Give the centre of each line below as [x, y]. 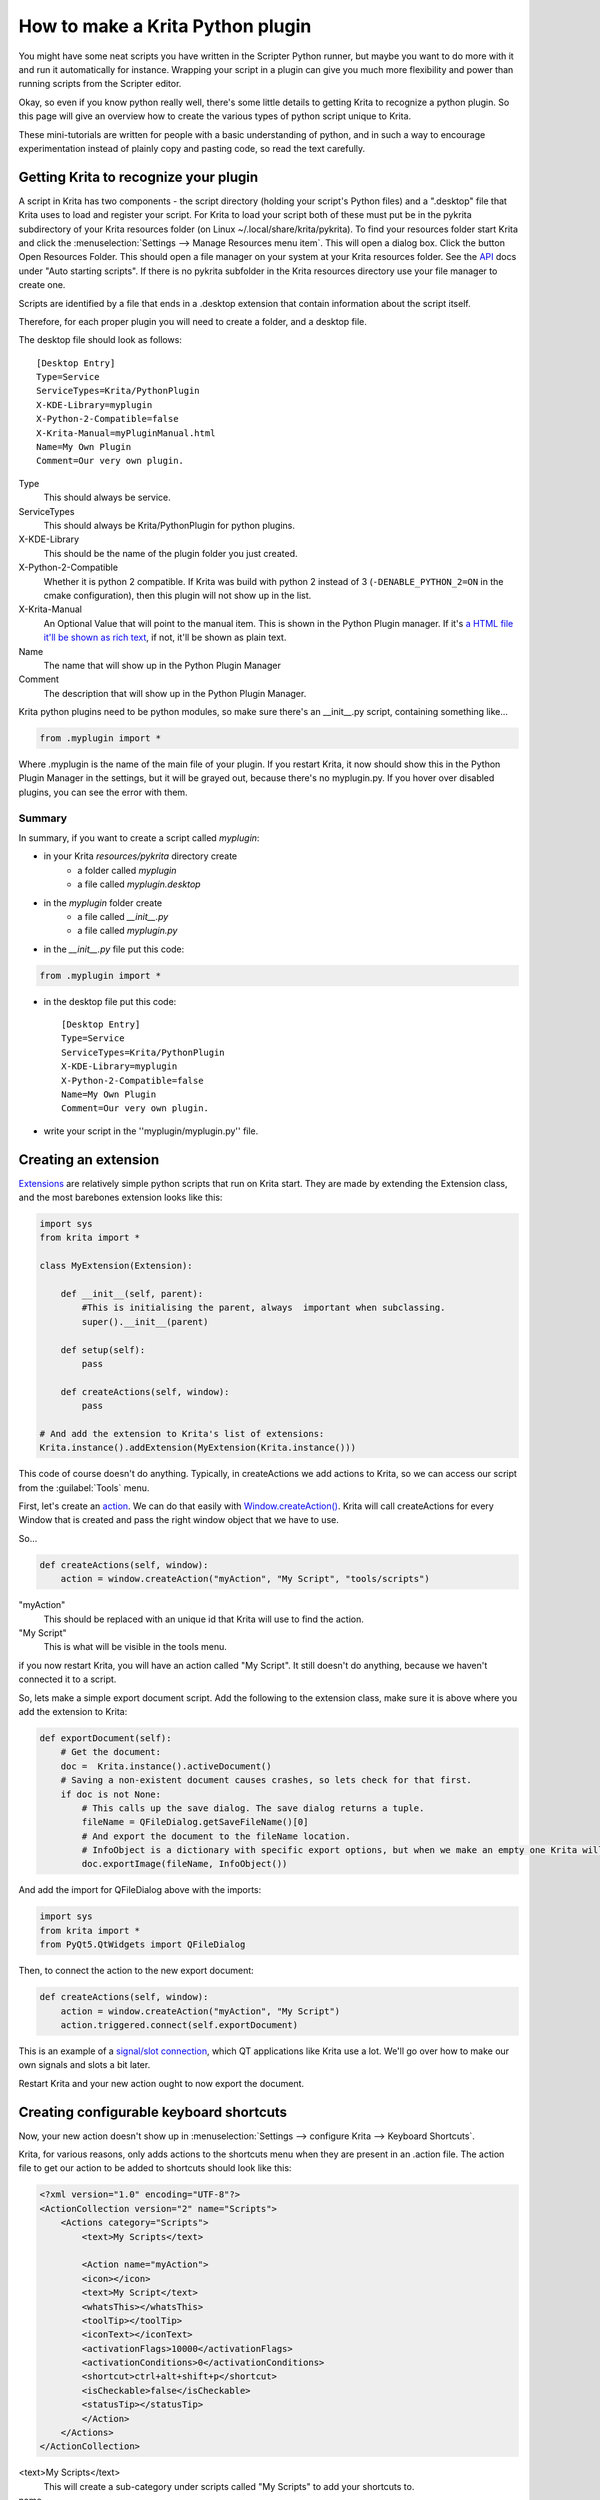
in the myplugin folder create [103, 902]
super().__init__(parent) [145, 1321]
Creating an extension [89, 1159]
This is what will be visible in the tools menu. [135, 1647]
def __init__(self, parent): [132, 1294]
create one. [42, 285]
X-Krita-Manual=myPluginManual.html [126, 433]
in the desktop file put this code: [110, 1001]
